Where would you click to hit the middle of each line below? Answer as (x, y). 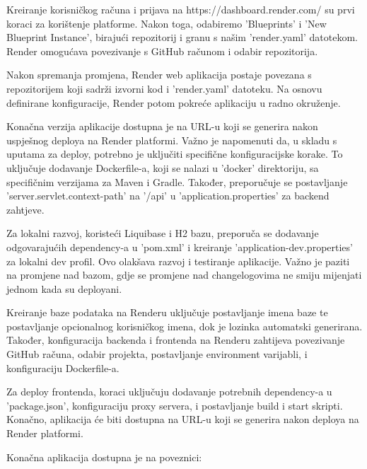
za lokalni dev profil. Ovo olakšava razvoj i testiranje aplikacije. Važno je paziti (178, 261)
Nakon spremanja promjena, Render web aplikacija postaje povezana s (159, 75)
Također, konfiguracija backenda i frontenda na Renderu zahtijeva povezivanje (176, 340)
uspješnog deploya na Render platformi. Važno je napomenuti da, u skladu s (172, 140)
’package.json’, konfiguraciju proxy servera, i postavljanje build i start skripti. (175, 405)
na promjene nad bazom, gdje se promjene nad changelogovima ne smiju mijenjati (184, 275)
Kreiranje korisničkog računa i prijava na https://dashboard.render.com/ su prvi (181, 9)
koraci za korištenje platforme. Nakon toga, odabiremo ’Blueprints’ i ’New (167, 23)
